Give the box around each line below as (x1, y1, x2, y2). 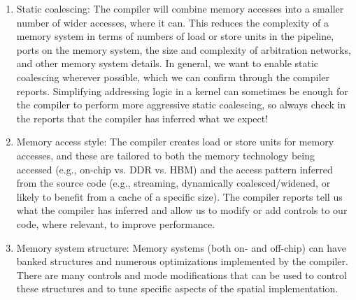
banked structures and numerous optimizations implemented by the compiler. (16, 254, 348, 269)
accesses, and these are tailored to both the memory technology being (16, 148, 315, 162)
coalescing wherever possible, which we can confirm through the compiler (16, 69, 330, 84)
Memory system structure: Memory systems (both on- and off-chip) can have (16, 240, 346, 255)
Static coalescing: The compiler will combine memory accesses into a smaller (16, 1, 344, 15)
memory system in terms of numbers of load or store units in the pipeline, (16, 29, 334, 43)
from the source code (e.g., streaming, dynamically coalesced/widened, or (16, 176, 331, 190)
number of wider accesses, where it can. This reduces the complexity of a (16, 15, 329, 29)
